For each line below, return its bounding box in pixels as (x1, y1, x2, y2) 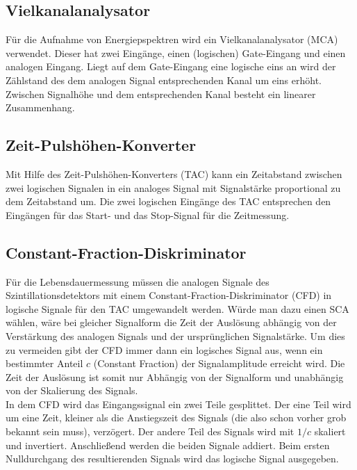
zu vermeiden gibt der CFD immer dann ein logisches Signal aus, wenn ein (6, 342, 323, 357)
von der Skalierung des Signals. (6, 383, 138, 398)
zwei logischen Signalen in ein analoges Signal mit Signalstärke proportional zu (6, 180, 341, 195)
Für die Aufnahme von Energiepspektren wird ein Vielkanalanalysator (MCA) (6, 32, 338, 47)
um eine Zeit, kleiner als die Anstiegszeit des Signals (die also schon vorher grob (6, 410, 347, 425)
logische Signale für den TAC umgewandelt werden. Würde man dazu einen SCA (6, 301, 349, 316)
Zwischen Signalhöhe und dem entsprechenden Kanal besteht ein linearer (6, 86, 316, 101)
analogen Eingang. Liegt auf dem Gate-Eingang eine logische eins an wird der (6, 59, 336, 74)
